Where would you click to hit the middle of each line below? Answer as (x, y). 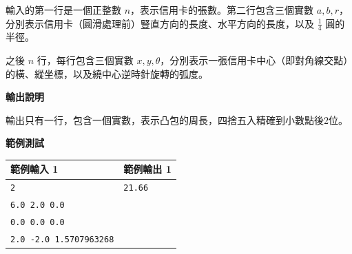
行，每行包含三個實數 (85, 60)
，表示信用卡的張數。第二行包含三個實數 (222, 10)
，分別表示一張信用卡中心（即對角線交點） (254, 60)
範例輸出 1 (147, 169)
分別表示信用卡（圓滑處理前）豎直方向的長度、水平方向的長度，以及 (160, 23)
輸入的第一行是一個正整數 (63, 10)
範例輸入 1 (34, 169)
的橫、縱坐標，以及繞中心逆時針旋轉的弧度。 (107, 73)
